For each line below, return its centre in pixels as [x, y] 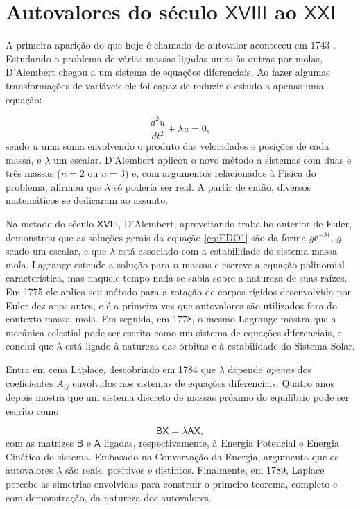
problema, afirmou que [54, 186]
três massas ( [33, 173]
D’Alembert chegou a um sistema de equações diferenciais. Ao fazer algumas [168, 72]
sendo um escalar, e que [56, 251]
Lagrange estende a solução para [101, 264]
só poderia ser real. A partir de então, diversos [212, 186]
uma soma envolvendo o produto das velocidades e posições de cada [185, 146]
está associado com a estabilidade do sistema [213, 251]
